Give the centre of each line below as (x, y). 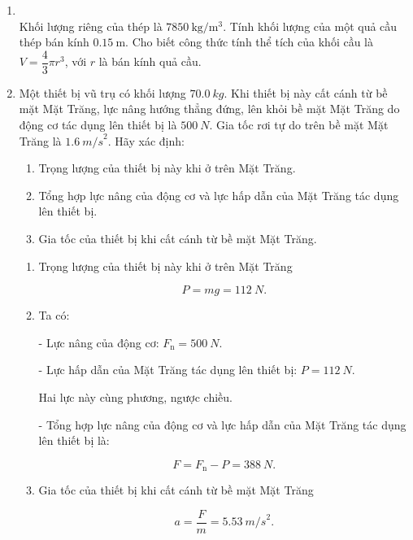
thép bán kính (54, 42)
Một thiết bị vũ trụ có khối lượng (102, 92)
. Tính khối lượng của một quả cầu (310, 26)
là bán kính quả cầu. (150, 61)
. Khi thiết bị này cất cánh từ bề (306, 92)
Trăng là (40, 140)
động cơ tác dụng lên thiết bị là (98, 125)
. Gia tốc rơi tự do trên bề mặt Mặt (299, 125)
